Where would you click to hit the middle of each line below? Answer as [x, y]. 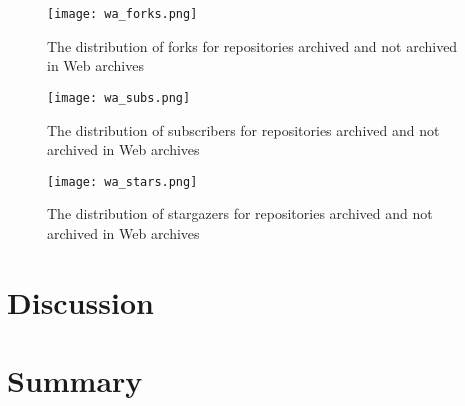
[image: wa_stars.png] [122, 181]
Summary [75, 380]
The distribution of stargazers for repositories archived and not [240, 213]
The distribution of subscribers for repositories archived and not [243, 129]
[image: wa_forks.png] [122, 14]
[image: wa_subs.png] [119, 97]
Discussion [80, 301]
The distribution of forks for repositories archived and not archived [252, 45]
